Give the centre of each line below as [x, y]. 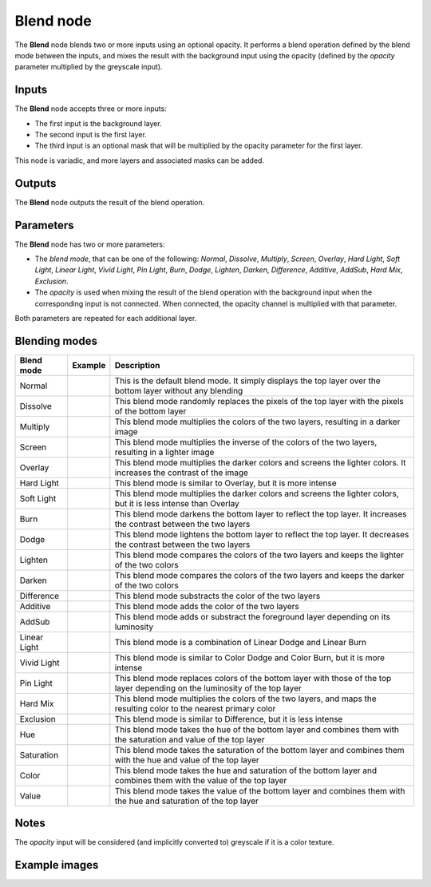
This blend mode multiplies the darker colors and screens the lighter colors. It [260, 462]
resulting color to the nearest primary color [195, 708]
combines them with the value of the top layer [201, 780]
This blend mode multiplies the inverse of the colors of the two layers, [246, 442]
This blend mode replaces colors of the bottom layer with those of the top [253, 678]
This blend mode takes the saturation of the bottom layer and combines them [259, 750]
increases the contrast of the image [182, 473]
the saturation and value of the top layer [190, 739]
